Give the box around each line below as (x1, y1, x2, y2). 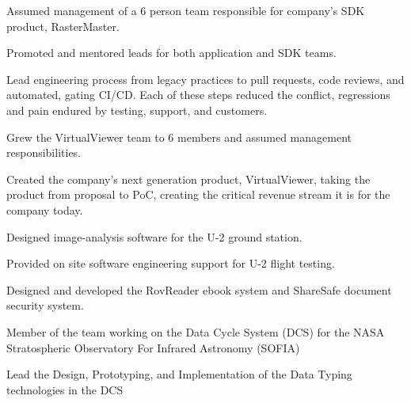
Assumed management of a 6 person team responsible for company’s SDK (6, 2, 365, 18)
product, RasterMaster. (6, 17, 120, 34)
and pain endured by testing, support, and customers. (6, 101, 268, 118)
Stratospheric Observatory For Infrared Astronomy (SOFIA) (6, 339, 300, 355)
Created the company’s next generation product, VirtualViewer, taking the (6, 170, 371, 187)
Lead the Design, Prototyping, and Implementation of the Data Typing (6, 366, 352, 382)
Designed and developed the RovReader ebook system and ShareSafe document (6, 281, 392, 298)
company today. (6, 201, 83, 218)
